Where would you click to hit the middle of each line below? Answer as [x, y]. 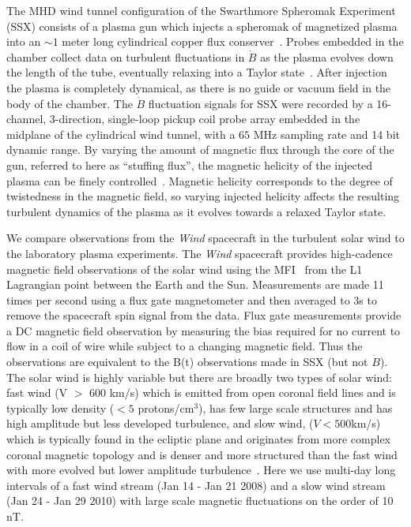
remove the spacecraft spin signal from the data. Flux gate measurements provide [204, 315]
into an [24, 41]
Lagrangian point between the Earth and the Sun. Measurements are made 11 [195, 284]
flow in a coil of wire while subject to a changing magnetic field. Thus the [185, 346]
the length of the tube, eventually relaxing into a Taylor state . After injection [197, 72]
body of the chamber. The [70, 103]
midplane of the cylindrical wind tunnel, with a [121, 134]
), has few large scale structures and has [296, 407]
